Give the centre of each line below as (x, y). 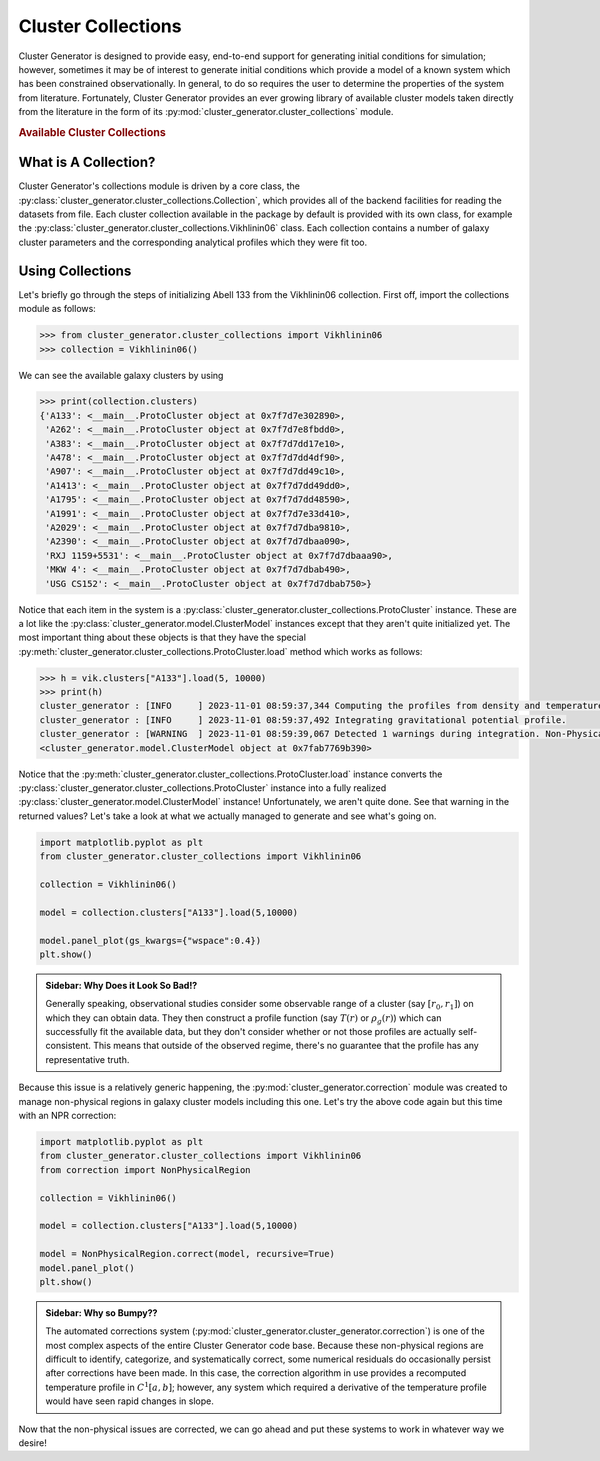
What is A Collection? (87, 162)
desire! (32, 1443)
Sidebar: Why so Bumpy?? (101, 1312)
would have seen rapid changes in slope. (129, 1401)
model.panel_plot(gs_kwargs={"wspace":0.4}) (150, 940)
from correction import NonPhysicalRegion (145, 1169)
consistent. (68, 1046)
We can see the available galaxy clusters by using (121, 375)
